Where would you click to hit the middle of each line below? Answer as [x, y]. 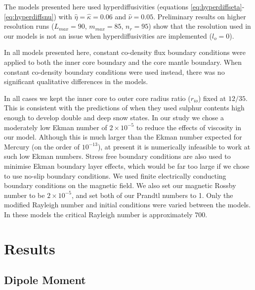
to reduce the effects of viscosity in [189, 127]
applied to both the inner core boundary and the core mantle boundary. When [123, 62]
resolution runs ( [29, 26]
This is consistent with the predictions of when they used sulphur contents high [124, 108]
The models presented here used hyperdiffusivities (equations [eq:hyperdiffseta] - [124, 6]
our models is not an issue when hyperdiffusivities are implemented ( [108, 35]
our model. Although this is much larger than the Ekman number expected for [123, 137]
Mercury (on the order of [42, 146]
